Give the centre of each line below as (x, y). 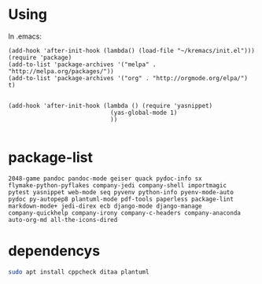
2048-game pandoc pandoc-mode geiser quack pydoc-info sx (105, 179)
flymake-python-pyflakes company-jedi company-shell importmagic (117, 185)
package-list (50, 158)
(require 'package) (40, 57)
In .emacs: (25, 36)
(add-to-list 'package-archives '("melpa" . (82, 65)
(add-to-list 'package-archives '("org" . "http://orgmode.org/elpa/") (128, 78)
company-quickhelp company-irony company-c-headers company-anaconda (125, 213)
